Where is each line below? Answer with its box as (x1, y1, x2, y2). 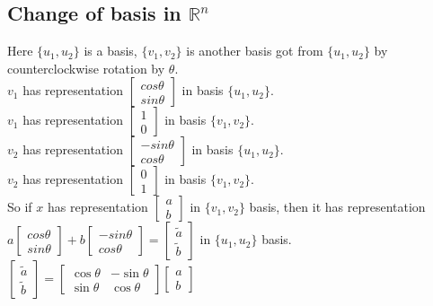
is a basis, (84, 41, 137, 60)
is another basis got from (186, 41, 323, 60)
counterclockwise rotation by (7, 58, 165, 77)
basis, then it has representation (249, 197, 426, 216)
